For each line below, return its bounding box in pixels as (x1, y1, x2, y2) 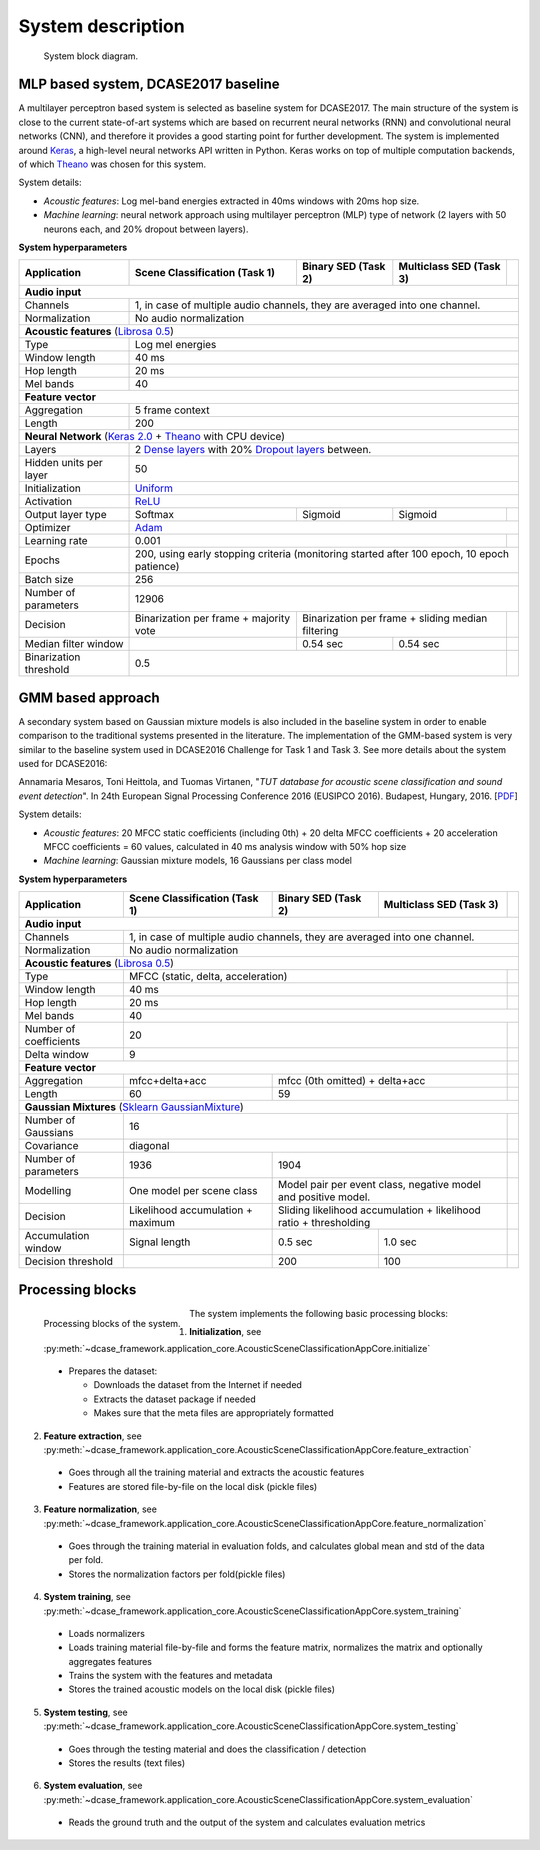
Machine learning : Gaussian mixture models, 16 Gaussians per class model (43, 855, 353, 867)
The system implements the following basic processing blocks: (188, 1307, 449, 1319)
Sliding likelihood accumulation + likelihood (277, 1203, 482, 1217)
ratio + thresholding (277, 1216, 371, 1230)
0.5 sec (277, 1235, 313, 1249)
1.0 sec (383, 1235, 417, 1249)
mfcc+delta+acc (128, 1074, 207, 1088)
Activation (24, 495, 73, 509)
